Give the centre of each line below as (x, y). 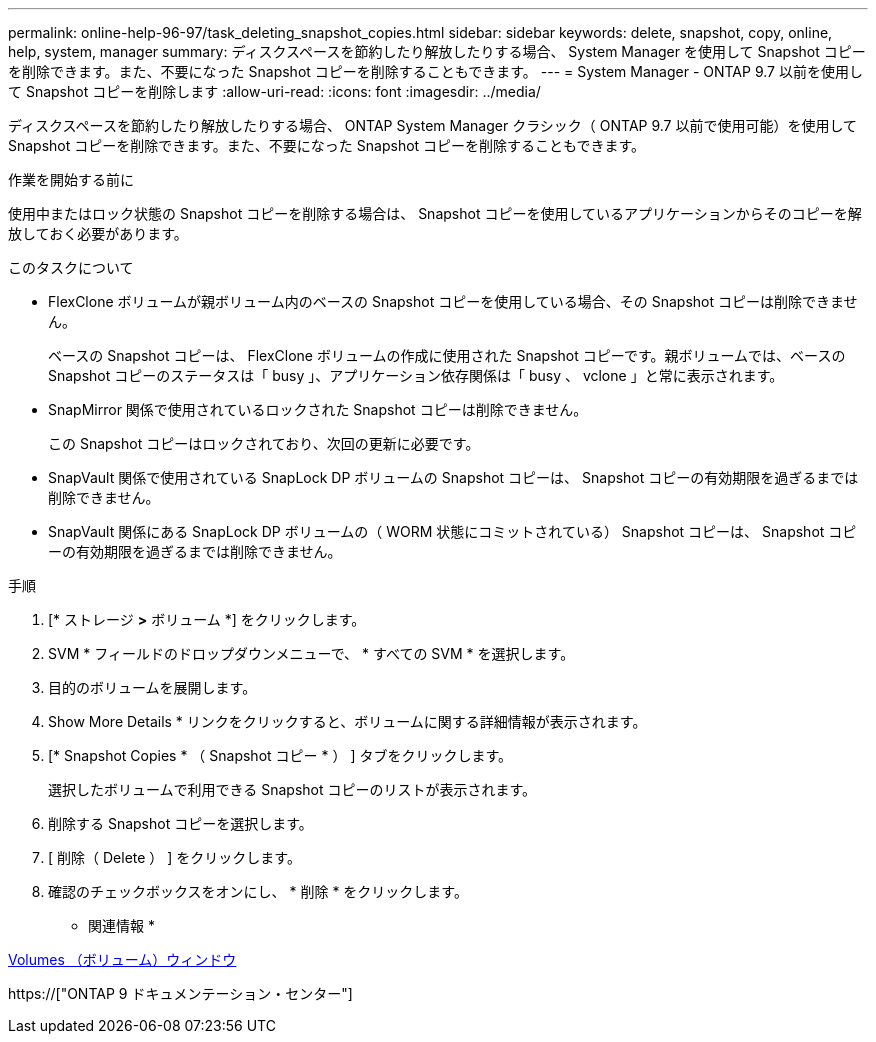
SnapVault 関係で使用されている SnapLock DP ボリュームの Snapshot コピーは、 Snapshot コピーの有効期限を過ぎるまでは (453, 477)
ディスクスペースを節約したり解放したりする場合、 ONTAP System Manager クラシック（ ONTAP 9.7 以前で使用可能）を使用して (433, 125)
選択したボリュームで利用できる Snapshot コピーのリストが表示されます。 (292, 789)
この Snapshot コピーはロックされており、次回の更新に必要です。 (264, 443)
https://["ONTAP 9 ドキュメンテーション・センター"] (180, 993)
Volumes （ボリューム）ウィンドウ (122, 959)
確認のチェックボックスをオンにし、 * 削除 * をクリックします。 (258, 891)
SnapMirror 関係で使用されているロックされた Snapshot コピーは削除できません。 (318, 409)
